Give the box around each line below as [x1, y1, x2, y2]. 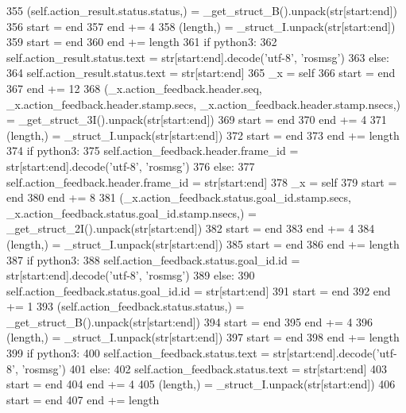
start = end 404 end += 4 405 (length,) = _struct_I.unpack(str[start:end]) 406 [6, 376, 396, 392]
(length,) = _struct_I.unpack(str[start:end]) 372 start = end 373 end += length [6, 126, 400, 143]
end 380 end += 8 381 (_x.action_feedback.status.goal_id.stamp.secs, [6, 189, 351, 206]
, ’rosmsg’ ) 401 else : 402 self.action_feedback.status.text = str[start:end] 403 [14, 360, 388, 376]
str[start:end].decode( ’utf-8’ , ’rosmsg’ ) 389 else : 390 [6, 267, 255, 284]
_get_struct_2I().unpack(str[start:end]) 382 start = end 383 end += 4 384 [6, 220, 375, 237]
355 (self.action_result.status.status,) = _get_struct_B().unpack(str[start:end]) [6, 2, 397, 18]
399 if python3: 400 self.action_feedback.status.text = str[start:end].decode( [6, 345, 377, 361]
